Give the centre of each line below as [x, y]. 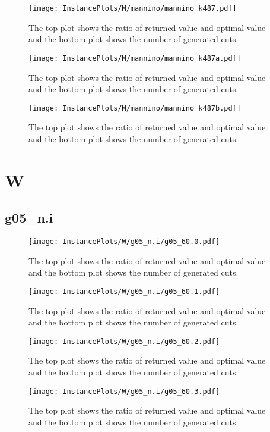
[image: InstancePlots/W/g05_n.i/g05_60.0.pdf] [124, 242]
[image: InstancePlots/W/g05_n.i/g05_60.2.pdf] [124, 341]
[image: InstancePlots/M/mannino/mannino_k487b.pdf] [135, 108]
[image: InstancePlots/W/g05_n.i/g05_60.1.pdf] [124, 291]
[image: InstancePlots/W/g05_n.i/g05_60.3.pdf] [124, 391]
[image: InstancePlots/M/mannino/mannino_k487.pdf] [133, 8]
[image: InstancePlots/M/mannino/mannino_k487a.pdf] [135, 58]
